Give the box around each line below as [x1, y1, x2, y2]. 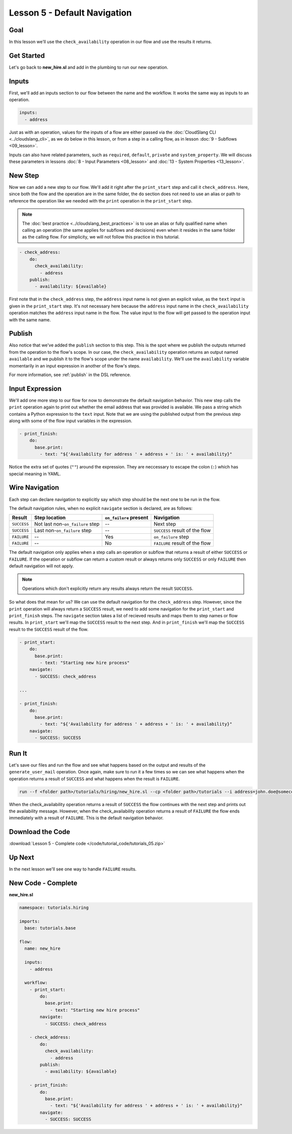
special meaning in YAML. [9, 471, 61, 477]
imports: [19, 918, 40, 924]
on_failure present [105, 514, 148, 521]
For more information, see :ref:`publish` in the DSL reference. [9, 372, 131, 378]
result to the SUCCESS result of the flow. [9, 626, 89, 632]
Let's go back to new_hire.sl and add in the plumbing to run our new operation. [9, 64, 168, 70]
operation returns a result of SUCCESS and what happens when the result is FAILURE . [9, 776, 180, 782]
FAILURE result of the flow [153, 540, 211, 547]
